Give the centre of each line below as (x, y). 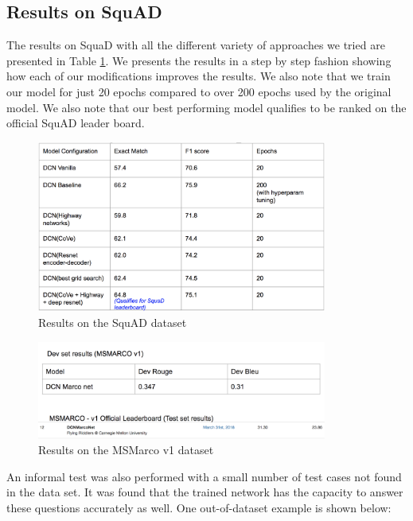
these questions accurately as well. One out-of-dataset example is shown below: (199, 508)
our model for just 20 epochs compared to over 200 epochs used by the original (199, 91)
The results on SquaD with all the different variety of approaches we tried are (196, 45)
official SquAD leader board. (76, 123)
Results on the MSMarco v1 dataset (126, 450)
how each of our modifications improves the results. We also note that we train (199, 76)
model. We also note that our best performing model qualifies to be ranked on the (206, 107)
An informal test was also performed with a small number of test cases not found (204, 476)
